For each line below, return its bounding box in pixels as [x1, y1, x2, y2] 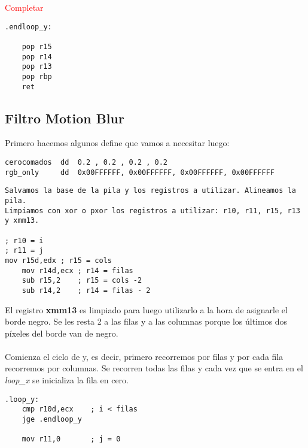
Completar [5, 1, 44, 13]
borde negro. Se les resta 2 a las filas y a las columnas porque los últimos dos [5, 315, 288, 328]
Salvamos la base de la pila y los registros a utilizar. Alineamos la [5, 186, 296, 195]
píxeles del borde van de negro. [5, 326, 118, 339]
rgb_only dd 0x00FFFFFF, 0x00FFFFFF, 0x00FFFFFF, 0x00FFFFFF [5, 168, 275, 177]
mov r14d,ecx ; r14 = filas [22, 266, 133, 275]
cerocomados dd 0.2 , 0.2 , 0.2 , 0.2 [5, 158, 168, 167]
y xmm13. [5, 216, 39, 225]
